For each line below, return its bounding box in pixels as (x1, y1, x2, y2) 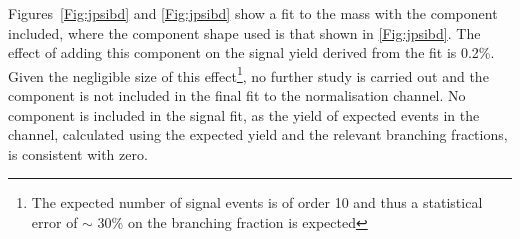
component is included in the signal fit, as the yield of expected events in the (8, 104, 480, 125)
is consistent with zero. (8, 143, 148, 164)
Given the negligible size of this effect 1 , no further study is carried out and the (8, 62, 489, 86)
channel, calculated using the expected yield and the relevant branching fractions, (8, 124, 508, 145)
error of (31, 212, 78, 232)
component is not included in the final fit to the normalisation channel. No (8, 85, 466, 106)
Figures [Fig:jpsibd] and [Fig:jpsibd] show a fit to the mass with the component (8, 3, 498, 23)
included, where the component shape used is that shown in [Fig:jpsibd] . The (8, 22, 481, 43)
